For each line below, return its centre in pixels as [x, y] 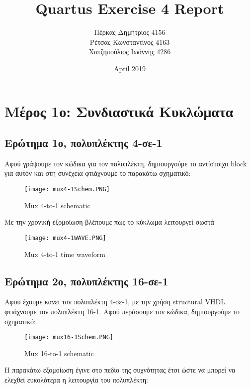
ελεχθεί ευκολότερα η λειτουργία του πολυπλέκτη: [76, 380]
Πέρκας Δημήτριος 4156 [130, 32]
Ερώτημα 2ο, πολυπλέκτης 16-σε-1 [86, 281]
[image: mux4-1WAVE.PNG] [65, 238]
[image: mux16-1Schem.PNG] [69, 337]
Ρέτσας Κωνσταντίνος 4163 [130, 42]
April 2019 [130, 68]
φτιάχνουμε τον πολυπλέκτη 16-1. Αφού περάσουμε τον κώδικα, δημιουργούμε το [122, 311]
